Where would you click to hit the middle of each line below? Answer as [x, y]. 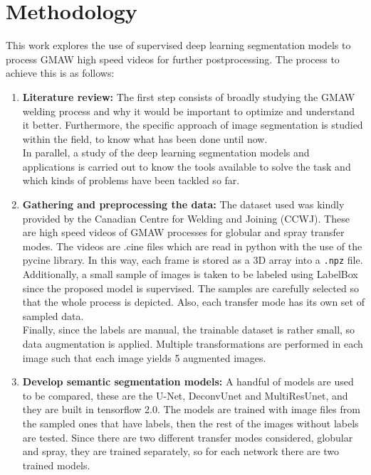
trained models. [56, 465]
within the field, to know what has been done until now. [145, 138]
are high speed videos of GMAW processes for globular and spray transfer [183, 232]
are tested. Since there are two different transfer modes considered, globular [188, 437]
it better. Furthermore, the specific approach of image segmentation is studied [193, 125]
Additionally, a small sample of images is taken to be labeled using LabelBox [190, 274]
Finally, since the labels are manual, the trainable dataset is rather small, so [189, 330]
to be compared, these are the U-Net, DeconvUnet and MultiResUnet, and [185, 395]
